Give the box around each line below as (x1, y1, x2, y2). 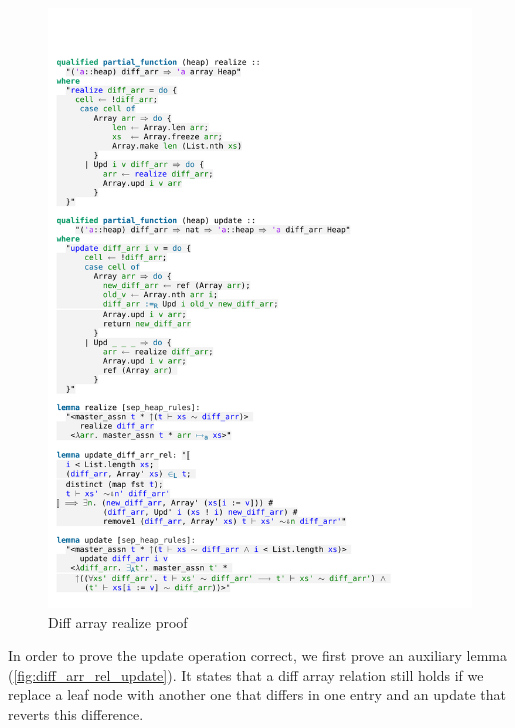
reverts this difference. (8, 703, 144, 724)
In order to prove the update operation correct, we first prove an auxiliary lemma (8, 645, 507, 666)
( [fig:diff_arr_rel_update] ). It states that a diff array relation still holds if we (8, 664, 484, 685)
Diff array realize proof (48, 611, 188, 632)
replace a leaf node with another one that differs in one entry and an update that (8, 684, 507, 705)
